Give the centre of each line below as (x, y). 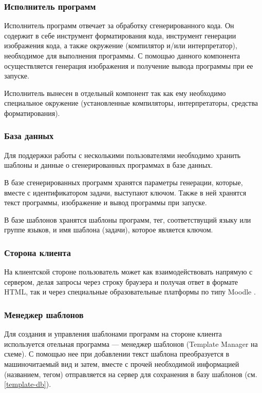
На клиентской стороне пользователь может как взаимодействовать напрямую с (128, 272)
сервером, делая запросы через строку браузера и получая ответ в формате (121, 281)
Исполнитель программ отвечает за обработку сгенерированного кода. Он (119, 25)
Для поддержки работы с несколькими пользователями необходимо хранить (123, 155)
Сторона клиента (38, 252)
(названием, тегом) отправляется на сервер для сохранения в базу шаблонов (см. (131, 374)
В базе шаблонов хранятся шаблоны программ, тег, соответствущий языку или (128, 219)
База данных (29, 136)
